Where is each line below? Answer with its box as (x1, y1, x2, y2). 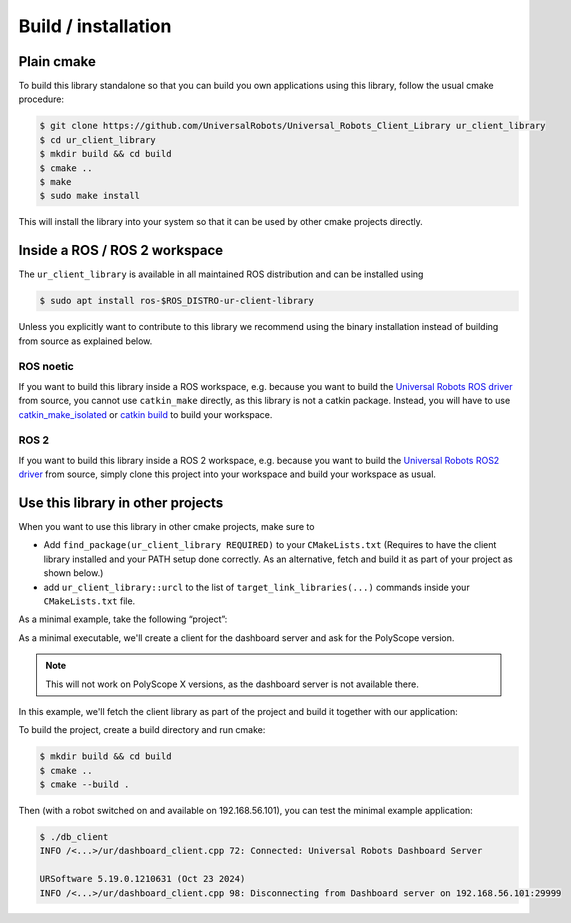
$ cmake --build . (39, 779, 130, 790)
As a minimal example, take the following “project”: (18, 613, 228, 625)
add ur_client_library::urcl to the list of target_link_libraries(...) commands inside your (43, 581, 470, 593)
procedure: (18, 93, 65, 105)
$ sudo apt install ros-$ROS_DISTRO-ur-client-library (39, 295, 314, 307)
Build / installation (18, 15, 172, 37)
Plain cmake (18, 53, 97, 70)
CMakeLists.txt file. (43, 595, 136, 607)
